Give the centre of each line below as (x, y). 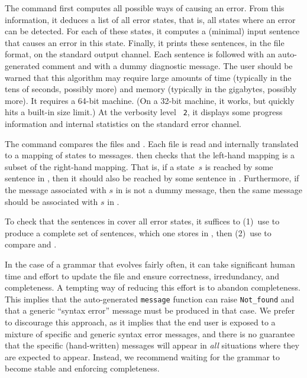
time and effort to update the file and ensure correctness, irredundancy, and (142, 276)
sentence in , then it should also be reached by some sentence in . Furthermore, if (152, 178)
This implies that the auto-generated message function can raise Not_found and (150, 299)
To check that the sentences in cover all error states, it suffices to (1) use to (142, 221)
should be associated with (51, 201)
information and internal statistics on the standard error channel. (123, 123)
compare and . (31, 244)
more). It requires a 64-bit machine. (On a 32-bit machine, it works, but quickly (150, 100)
